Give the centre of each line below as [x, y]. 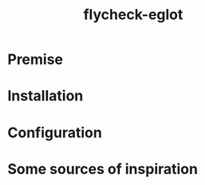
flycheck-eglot [133, 15]
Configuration [55, 132]
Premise [35, 59]
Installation [45, 96]
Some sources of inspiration [103, 169]
